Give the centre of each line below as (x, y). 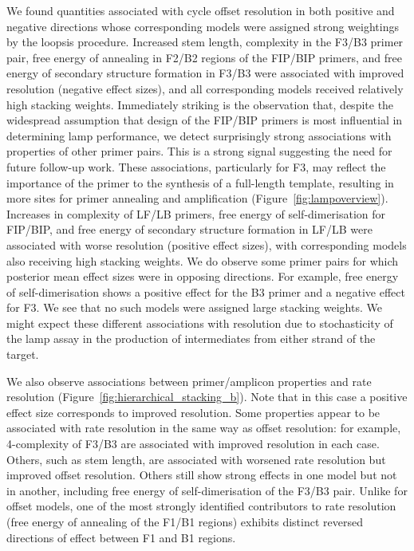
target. (23, 354)
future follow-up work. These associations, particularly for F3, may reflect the (196, 166)
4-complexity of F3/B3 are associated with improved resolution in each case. (193, 444)
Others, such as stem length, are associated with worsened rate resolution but (196, 459)
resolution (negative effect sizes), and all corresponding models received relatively (205, 88)
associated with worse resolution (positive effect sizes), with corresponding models (207, 244)
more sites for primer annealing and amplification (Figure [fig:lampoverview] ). (197, 198)
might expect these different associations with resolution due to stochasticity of (200, 323)
